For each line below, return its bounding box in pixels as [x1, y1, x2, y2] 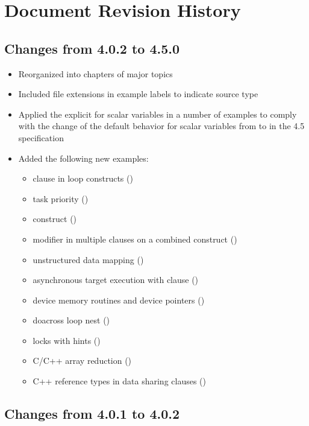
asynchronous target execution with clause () [33, 273, 199, 286]
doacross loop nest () [33, 314, 110, 326]
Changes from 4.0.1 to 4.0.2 [4, 404, 180, 423]
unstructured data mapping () [33, 253, 144, 265]
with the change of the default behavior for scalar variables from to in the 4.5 [18, 119, 305, 132]
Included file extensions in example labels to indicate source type [18, 87, 258, 100]
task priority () [33, 192, 89, 205]
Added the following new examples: [18, 151, 149, 164]
